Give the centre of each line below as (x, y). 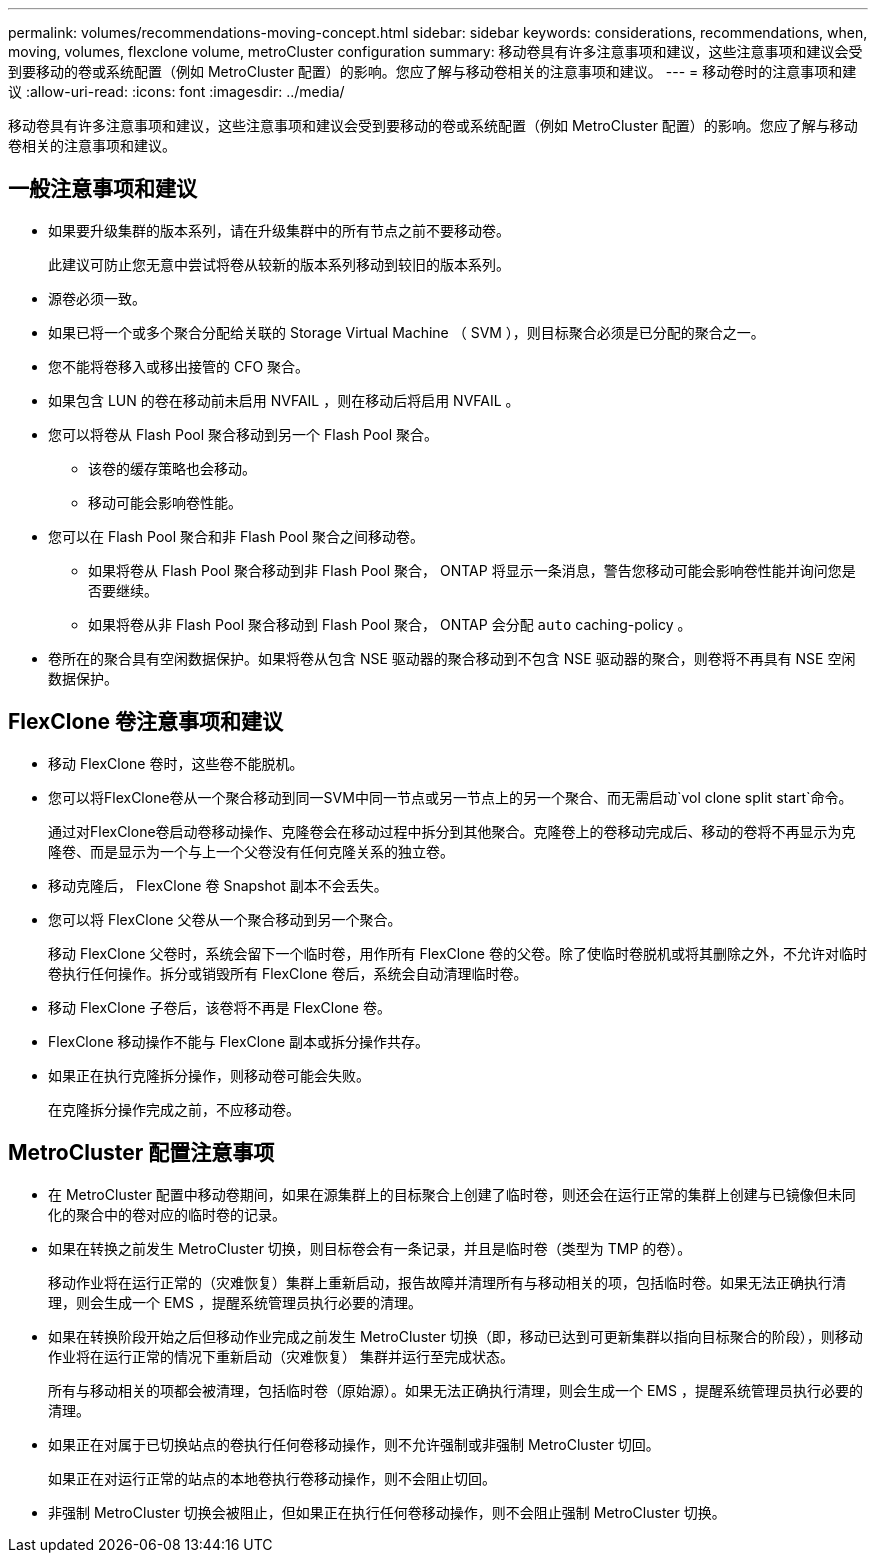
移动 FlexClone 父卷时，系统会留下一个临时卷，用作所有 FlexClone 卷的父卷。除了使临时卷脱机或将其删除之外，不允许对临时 (457, 953)
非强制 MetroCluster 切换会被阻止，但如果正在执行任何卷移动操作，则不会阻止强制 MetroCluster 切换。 (387, 1512)
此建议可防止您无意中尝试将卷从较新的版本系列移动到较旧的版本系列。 (279, 264)
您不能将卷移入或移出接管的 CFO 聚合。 (179, 366)
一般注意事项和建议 (102, 189)
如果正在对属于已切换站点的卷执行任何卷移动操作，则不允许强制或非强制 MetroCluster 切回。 (354, 1444)
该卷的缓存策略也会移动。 (172, 468)
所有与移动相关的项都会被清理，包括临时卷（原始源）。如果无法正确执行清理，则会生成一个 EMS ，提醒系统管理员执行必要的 (455, 1390)
